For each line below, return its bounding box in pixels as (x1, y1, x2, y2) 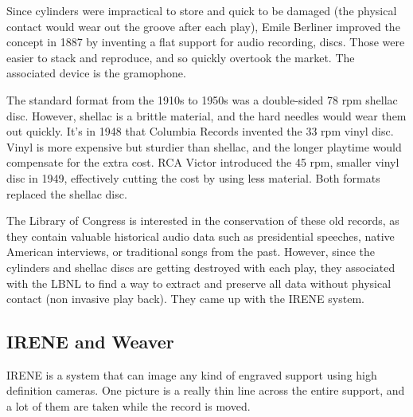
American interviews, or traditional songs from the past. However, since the (6, 243, 375, 260)
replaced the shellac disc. (6, 185, 127, 202)
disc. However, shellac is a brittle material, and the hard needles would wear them (6, 107, 407, 124)
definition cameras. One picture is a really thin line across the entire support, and (6, 382, 405, 399)
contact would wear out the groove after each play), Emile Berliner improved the (6, 18, 400, 34)
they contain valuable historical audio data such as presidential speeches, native (6, 227, 395, 244)
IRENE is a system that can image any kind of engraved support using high (6, 366, 377, 383)
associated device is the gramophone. (6, 65, 186, 81)
